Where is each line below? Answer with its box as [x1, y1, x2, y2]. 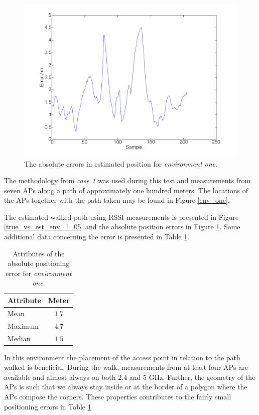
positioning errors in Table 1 [4, 401, 91, 411]
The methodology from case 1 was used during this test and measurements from [4, 175, 251, 186]
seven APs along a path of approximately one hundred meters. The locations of [4, 185, 248, 195]
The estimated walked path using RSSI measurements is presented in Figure [4, 211, 239, 222]
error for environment [6, 267, 72, 278]
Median [8, 333, 31, 343]
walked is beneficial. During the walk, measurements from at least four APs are [4, 362, 248, 372]
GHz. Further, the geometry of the [149, 371, 255, 382]
